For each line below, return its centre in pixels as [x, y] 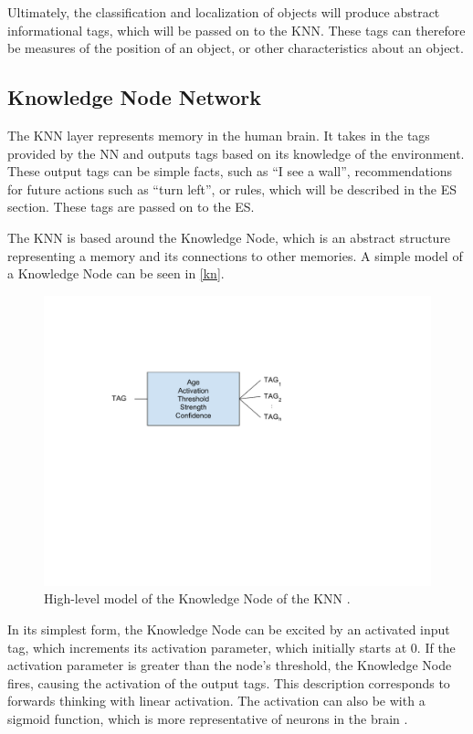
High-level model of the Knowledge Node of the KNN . [197, 598]
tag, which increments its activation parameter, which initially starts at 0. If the [231, 647]
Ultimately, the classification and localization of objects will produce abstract [224, 12]
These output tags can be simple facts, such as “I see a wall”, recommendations [230, 171]
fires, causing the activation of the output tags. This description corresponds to [229, 682]
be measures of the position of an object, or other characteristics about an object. [236, 48]
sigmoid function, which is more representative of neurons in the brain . [208, 718]
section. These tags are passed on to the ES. [131, 207]
